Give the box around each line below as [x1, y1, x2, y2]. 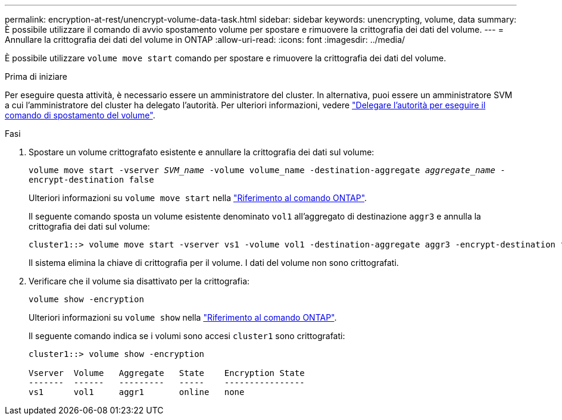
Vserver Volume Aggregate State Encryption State [29, 368, 305, 378]
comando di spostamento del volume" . [5, 110, 155, 120]
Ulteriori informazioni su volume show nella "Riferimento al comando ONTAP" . [29, 312, 337, 322]
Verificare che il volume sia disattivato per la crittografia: [29, 276, 250, 286]
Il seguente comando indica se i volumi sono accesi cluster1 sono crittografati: [29, 331, 345, 341]
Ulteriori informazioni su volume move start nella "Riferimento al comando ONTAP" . [29, 193, 367, 203]
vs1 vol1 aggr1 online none [29, 387, 245, 397]
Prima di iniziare [5, 71, 67, 82]
